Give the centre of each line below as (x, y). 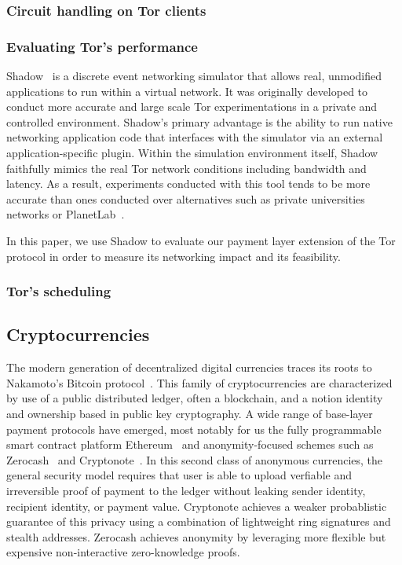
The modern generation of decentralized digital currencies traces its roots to (189, 367)
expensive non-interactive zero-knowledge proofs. (123, 552)
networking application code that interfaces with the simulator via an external (195, 137)
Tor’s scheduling (59, 291)
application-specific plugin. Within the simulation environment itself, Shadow (192, 153)
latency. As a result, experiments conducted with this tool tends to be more (188, 183)
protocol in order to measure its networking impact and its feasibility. (174, 256)
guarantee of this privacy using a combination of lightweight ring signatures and (199, 521)
